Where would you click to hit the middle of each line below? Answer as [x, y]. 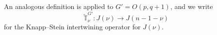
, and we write [192, 6]
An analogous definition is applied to [59, 6]
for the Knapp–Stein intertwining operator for [72, 27]
